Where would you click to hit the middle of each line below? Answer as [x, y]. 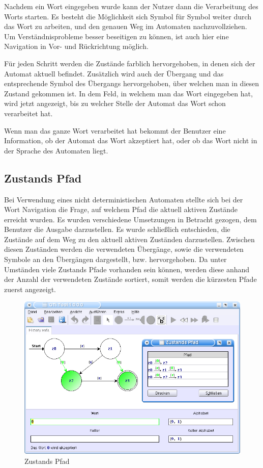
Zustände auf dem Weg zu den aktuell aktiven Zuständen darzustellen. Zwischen [129, 239]
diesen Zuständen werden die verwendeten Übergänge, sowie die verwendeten [124, 249]
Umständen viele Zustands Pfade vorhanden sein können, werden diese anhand [127, 269]
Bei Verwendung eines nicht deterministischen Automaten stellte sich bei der [124, 199]
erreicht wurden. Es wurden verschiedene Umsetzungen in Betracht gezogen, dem [130, 219]
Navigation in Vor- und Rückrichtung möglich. [76, 46]
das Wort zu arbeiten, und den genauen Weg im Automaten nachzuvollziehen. [126, 26]
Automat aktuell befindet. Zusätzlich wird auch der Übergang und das [114, 73]
